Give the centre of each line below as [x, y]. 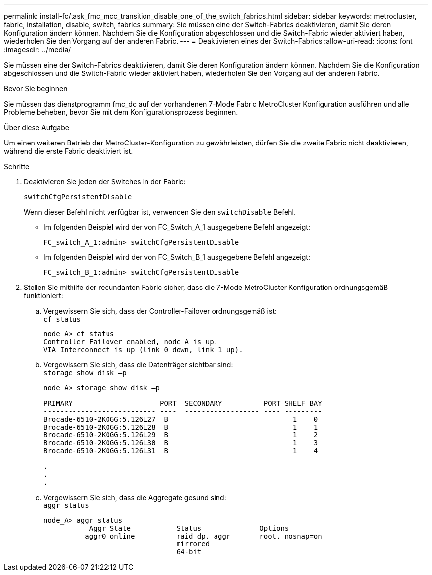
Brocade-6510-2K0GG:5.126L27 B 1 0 [181, 419]
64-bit [189, 552]
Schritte [17, 166]
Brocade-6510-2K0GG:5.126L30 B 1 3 [181, 443]
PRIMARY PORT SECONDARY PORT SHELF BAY [183, 403]
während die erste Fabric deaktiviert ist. [69, 151]
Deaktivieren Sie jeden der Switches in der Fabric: [105, 182]
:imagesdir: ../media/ [37, 50]
